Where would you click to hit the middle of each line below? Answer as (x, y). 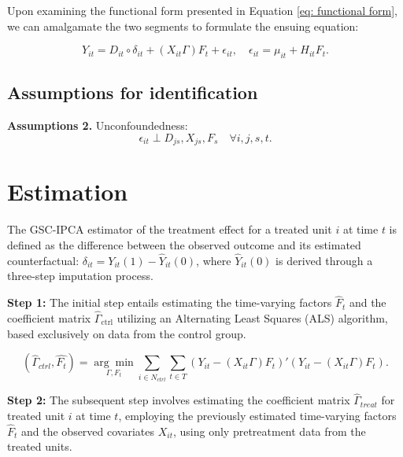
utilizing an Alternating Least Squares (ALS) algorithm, (252, 317)
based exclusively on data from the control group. (127, 333)
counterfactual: (43, 260)
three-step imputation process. (80, 276)
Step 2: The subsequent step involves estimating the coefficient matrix (179, 400)
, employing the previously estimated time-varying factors (257, 415)
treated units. (40, 446)
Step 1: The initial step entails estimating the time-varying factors (170, 302)
